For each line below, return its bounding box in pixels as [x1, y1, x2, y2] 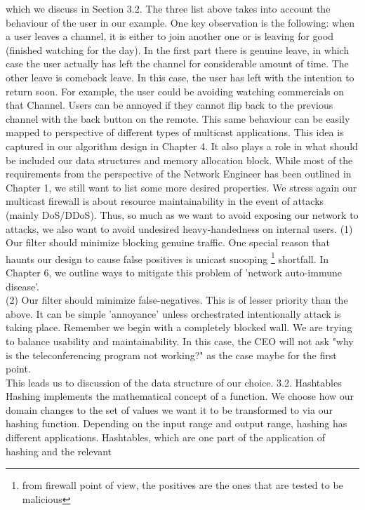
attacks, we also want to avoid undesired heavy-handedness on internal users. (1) [6, 221, 353, 236]
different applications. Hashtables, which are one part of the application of [6, 430, 325, 445]
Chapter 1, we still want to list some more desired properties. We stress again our [6, 180, 357, 194]
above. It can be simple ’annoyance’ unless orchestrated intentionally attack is [6, 306, 341, 321]
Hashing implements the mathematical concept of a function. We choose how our [6, 389, 354, 403]
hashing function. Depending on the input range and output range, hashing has [6, 416, 347, 431]
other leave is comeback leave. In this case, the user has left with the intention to [6, 69, 354, 84]
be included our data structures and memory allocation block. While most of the [6, 152, 353, 167]
